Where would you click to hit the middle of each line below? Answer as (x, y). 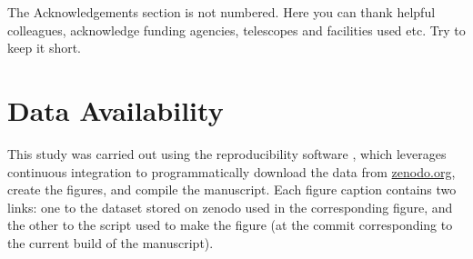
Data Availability (116, 110)
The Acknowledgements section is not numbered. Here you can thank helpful (221, 12)
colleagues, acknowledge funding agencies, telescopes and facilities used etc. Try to (236, 30)
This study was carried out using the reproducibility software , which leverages (227, 153)
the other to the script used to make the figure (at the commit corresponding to (230, 225)
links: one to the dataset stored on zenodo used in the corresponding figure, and (230, 207)
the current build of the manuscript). (111, 242)
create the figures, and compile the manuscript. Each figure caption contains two (232, 189)
